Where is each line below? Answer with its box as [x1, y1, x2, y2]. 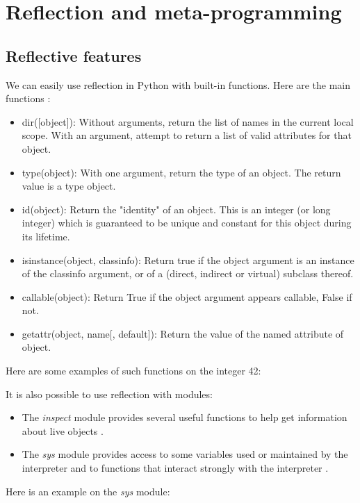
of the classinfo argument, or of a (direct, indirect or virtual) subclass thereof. [22, 266, 354, 281]
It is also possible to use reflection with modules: [6, 386, 213, 401]
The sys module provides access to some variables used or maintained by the [22, 447, 348, 461]
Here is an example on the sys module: [6, 484, 170, 498]
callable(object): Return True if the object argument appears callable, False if [22, 289, 352, 304]
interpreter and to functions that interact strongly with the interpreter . [22, 461, 329, 475]
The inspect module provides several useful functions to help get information [22, 410, 347, 424]
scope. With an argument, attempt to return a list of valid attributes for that [22, 128, 352, 142]
